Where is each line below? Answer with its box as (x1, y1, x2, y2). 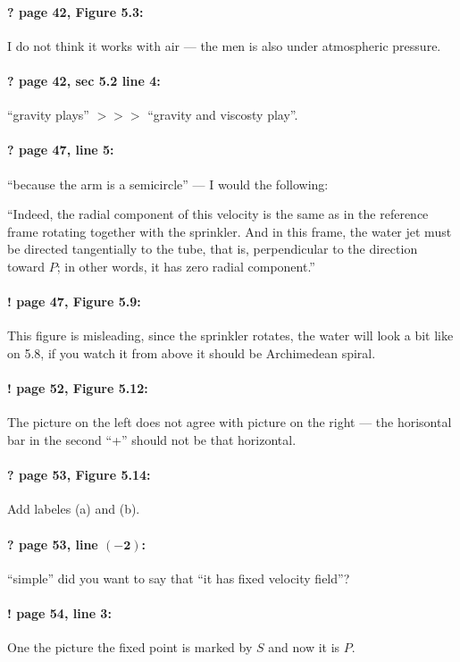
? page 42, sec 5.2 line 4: (7, 71, 161, 89)
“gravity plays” (7, 105, 89, 124)
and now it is (268, 638, 340, 657)
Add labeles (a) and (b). (7, 499, 140, 518)
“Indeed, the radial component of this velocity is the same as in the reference (7, 205, 429, 223)
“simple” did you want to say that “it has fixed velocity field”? (7, 568, 350, 587)
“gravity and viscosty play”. (147, 105, 298, 124)
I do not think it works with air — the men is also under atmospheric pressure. (7, 36, 441, 54)
